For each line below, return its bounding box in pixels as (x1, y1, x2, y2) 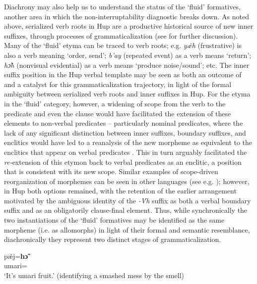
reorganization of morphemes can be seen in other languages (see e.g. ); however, (4, 176, 250, 186)
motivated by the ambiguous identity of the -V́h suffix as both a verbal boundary (4, 195, 251, 205)
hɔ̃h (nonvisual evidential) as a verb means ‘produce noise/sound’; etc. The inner (4, 59, 250, 70)
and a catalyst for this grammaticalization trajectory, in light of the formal (4, 79, 232, 89)
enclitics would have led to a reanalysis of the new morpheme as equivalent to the (4, 137, 253, 147)
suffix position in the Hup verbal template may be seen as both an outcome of (4, 69, 242, 80)
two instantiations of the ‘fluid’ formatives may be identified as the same (4, 215, 225, 225)
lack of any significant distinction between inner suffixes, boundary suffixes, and (4, 127, 246, 138)
